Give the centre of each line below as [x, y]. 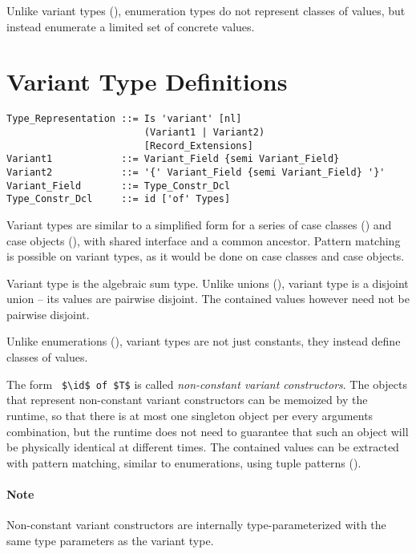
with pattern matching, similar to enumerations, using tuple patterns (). [184, 462]
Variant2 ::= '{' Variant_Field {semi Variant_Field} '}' [196, 172]
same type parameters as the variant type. [110, 540]
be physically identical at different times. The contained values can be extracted [203, 447]
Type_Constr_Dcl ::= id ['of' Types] [119, 199]
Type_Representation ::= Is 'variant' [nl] [124, 119]
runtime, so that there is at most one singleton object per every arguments [190, 415]
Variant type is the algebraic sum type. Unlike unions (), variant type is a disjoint [208, 283]
